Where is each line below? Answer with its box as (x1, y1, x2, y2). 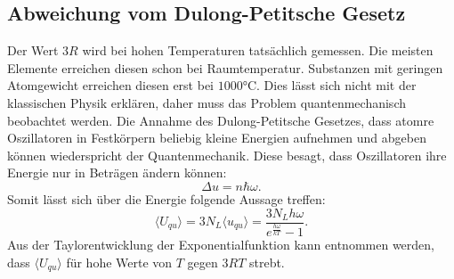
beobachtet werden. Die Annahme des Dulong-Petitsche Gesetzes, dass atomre (7, 111, 434, 129)
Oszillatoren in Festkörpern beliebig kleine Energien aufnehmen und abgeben (7, 128, 426, 147)
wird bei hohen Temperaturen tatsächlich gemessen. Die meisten (82, 41, 434, 60)
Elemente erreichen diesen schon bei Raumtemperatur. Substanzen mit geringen (7, 58, 443, 77)
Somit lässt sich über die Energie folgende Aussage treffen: (7, 189, 326, 208)
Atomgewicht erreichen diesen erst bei (7, 76, 215, 94)
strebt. (248, 252, 285, 271)
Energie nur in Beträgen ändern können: (7, 163, 227, 182)
